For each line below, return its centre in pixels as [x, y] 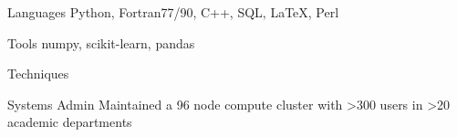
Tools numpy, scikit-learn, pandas [101, 42]
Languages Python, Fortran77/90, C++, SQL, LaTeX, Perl [173, 12]
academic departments [70, 122]
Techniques [38, 74]
